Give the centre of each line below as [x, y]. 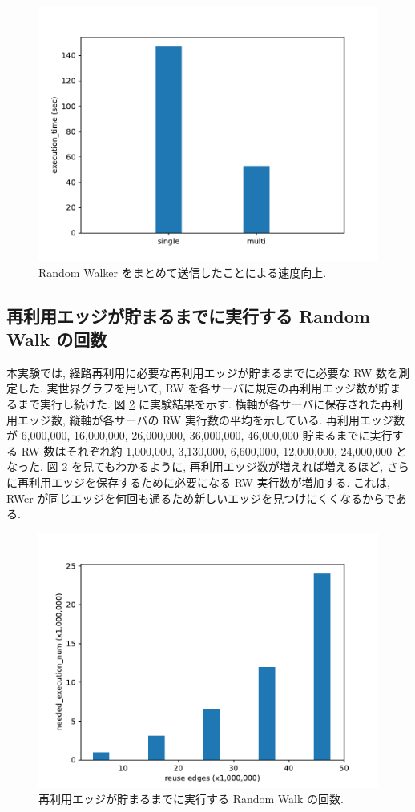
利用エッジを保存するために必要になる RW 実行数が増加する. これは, [209, 482]
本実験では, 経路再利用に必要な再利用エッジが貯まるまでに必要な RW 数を [203, 372]
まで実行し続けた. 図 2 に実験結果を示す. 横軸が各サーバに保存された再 [205, 403]
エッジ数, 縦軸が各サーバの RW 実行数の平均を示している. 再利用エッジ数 [211, 419]
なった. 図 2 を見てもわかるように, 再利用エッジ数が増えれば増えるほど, [195, 466]
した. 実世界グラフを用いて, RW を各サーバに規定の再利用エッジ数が [198, 388]
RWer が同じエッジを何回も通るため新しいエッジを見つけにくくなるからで [201, 498]
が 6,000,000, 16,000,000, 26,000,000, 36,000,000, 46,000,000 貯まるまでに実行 [199, 435]
